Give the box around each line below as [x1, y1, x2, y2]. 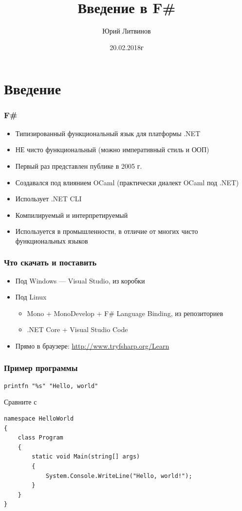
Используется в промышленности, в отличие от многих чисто [15, 226, 198, 236]
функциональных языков [15, 235, 88, 246]
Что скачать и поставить [4, 256, 97, 268]
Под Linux [15, 292, 47, 302]
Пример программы [4, 361, 78, 373]
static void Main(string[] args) [32, 453, 140, 460]
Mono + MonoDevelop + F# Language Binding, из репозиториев [27, 308, 223, 318]
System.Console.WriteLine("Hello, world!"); [45, 472, 192, 479]
